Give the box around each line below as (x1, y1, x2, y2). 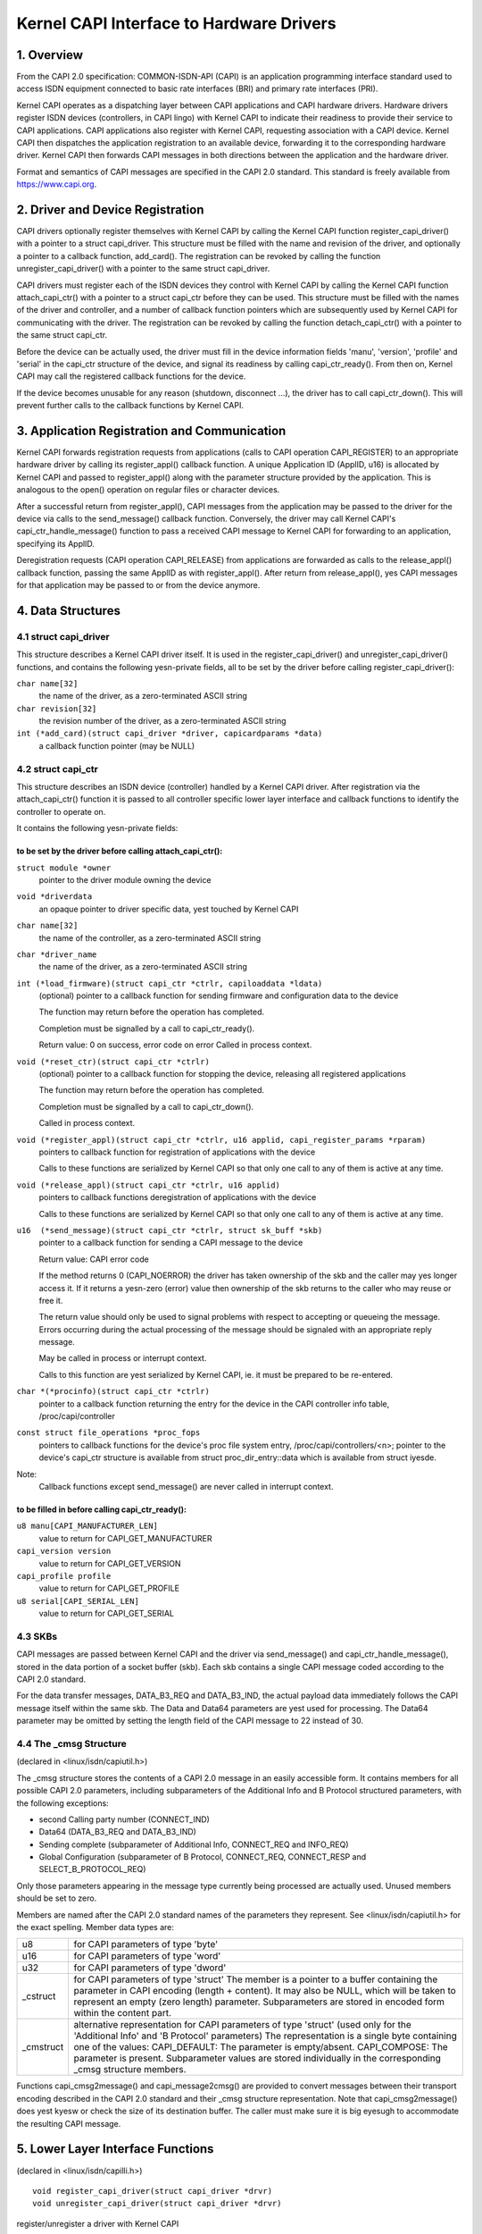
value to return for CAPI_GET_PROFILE (38, 1583, 180, 1594)
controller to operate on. (16, 806, 106, 817)
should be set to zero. (16, 1893, 97, 1903)
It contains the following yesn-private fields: (16, 823, 179, 834)
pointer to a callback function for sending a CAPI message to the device (38, 1238, 303, 1248)
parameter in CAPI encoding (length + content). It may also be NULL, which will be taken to (73, 1985, 457, 1997)
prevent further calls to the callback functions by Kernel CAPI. (16, 400, 245, 411)
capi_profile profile (16, 1571, 112, 1581)
